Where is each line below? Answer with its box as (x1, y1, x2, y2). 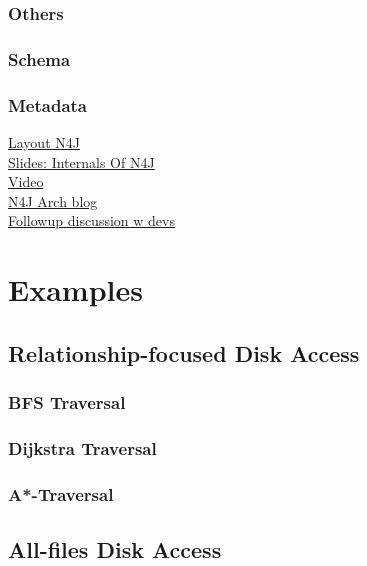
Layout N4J (8, 131, 80, 152)
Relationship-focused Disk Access (8, 337, 360, 368)
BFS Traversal (8, 389, 126, 414)
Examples (8, 269, 143, 310)
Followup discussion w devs (8, 210, 175, 231)
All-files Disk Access (8, 533, 222, 564)
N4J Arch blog (8, 190, 98, 211)
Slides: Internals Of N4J (8, 151, 155, 172)
